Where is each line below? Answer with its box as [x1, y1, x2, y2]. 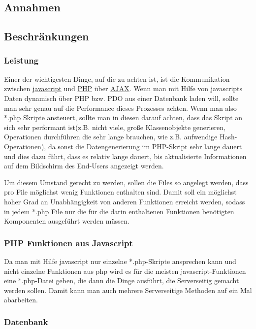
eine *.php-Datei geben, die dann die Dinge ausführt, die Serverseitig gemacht [4, 275, 239, 286]
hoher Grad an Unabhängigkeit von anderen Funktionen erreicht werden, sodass [4, 196, 245, 206]
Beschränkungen [4, 29, 89, 44]
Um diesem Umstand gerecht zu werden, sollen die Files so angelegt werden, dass [4, 177, 249, 187]
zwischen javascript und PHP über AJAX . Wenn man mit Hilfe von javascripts [4, 83, 243, 94]
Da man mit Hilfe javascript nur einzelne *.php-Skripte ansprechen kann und [4, 256, 236, 266]
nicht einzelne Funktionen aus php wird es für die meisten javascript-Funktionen [4, 265, 246, 276]
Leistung [4, 54, 39, 66]
